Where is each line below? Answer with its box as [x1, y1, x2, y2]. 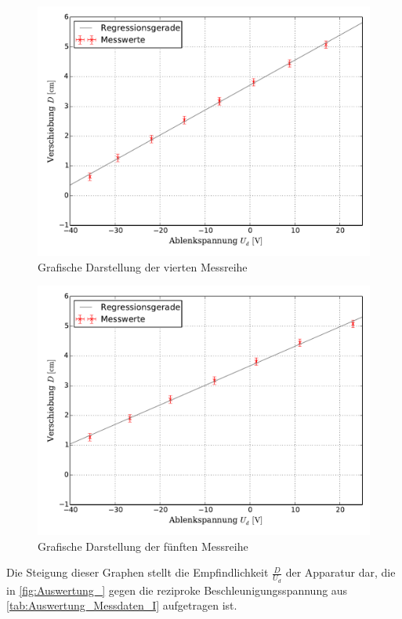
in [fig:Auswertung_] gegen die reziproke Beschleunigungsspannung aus [6, 581, 348, 598]
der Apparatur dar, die [285, 564, 396, 581]
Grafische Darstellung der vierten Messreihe [38, 258, 248, 275]
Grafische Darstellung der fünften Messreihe [38, 537, 248, 554]
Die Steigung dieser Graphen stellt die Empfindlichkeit [6, 564, 269, 581]
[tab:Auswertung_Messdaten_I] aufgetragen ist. [6, 597, 237, 614]
